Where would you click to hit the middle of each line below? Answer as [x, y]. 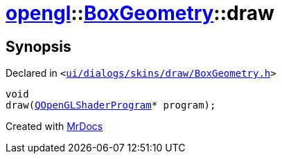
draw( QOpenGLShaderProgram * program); [111, 105]
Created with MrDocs [54, 127]
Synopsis [38, 46]
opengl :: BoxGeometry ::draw [140, 13]
